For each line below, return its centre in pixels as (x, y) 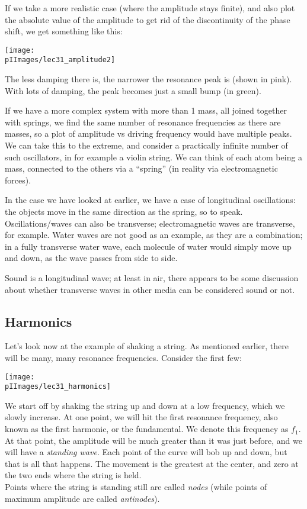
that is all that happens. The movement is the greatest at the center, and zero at (152, 463)
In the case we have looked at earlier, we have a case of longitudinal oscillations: (150, 200)
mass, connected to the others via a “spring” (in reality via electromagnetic (141, 168)
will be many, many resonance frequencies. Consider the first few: (123, 357)
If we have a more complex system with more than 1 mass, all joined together (146, 110)
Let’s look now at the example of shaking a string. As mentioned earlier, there (147, 346)
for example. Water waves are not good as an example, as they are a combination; (154, 235)
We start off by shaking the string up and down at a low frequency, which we (145, 405)
